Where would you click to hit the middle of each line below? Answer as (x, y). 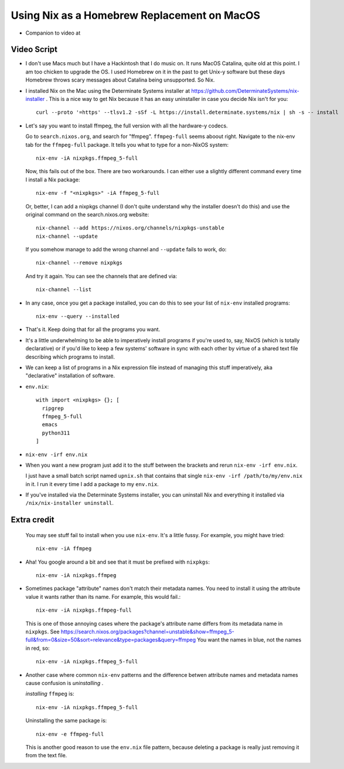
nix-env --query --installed (78, 316)
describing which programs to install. (70, 357)
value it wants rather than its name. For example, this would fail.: (103, 596)
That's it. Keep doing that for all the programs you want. (93, 329)
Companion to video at (53, 33)
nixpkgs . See (42, 632)
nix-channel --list (64, 290)
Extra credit (33, 520)
